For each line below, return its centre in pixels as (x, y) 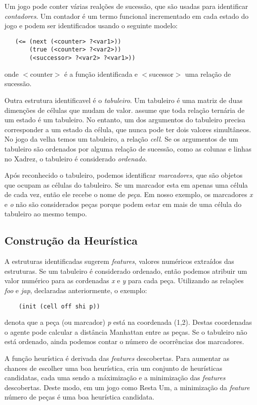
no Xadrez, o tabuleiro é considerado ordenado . (76, 158)
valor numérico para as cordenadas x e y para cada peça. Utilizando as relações (124, 280)
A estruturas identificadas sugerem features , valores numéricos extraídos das (119, 261)
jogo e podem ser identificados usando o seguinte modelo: (91, 25)
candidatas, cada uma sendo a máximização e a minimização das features (115, 378)
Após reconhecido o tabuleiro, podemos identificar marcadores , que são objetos (124, 175)
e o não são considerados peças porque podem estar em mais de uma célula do (123, 204)
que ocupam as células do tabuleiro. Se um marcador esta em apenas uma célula (126, 184)
